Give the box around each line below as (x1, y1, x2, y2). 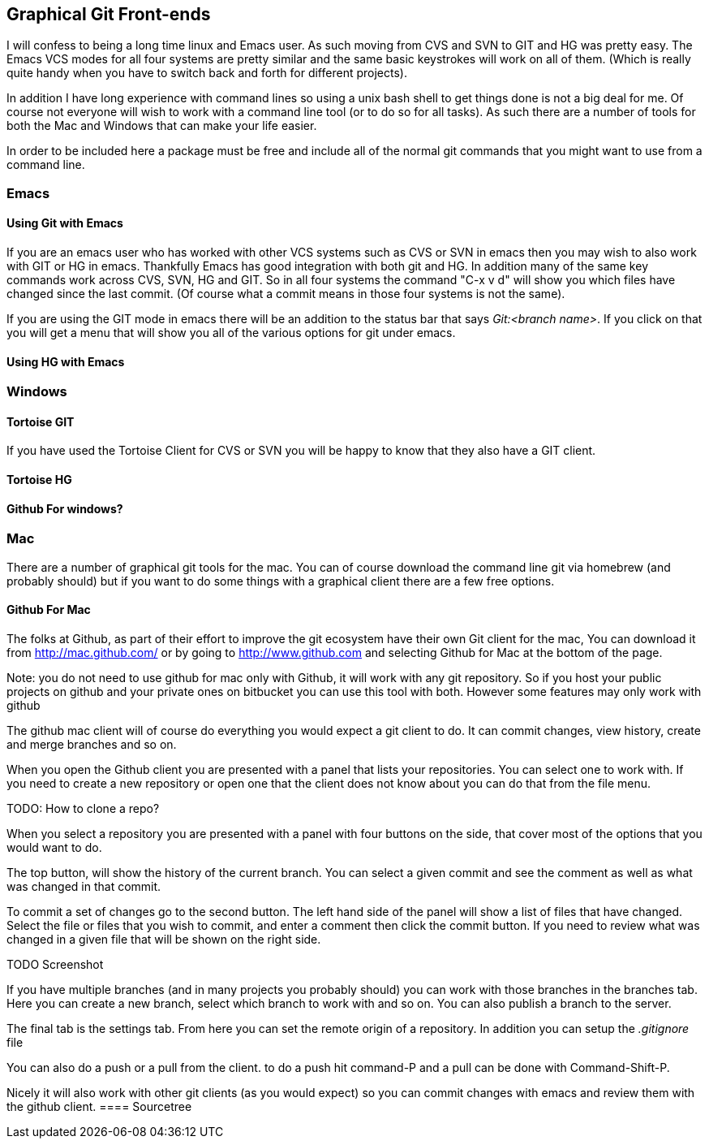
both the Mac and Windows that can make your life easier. (6, 119, 317, 133)
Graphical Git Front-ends (6, 4, 211, 24)
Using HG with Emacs (6, 354, 125, 369)
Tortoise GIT (6, 414, 75, 429)
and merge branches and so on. (6, 737, 177, 751)
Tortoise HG (6, 473, 72, 487)
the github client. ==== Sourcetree (6, 1099, 192, 1113)
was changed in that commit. (6, 879, 161, 893)
